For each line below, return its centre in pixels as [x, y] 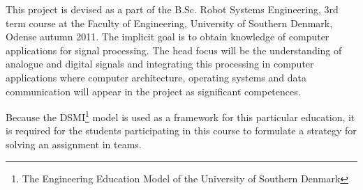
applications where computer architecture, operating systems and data [156, 77]
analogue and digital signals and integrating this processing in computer [160, 64]
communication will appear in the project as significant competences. [153, 91]
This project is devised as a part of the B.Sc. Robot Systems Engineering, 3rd [172, 9]
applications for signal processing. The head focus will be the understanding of [174, 50]
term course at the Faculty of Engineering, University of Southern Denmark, [169, 23]
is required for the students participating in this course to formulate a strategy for [181, 130]
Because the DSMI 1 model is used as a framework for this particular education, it [180, 116]
